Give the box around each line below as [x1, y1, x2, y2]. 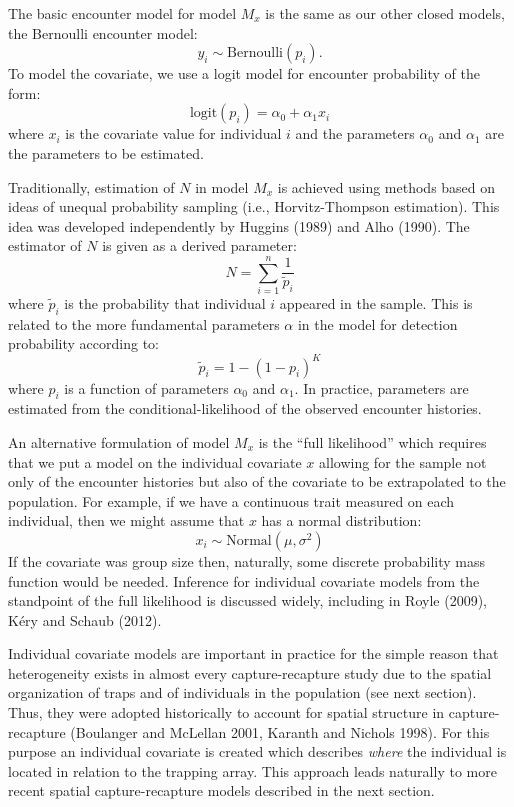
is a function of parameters [64, 377, 229, 398]
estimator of [8, 235, 82, 256]
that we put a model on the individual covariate [8, 451, 302, 472]
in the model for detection [297, 313, 458, 334]
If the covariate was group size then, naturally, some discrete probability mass [8, 550, 486, 571]
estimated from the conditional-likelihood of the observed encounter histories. [8, 398, 482, 419]
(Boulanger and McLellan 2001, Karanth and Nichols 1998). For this [70, 721, 490, 742]
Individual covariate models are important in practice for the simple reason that [8, 643, 499, 664]
